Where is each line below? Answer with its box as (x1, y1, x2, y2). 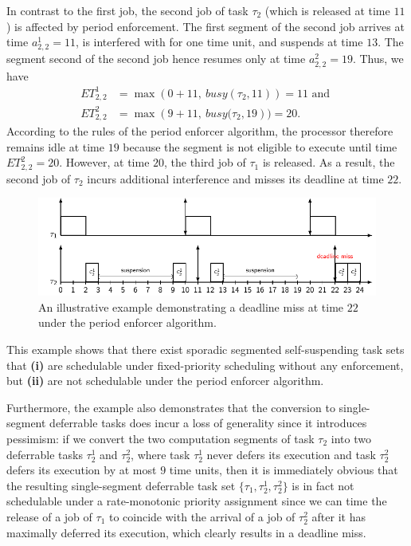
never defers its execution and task (206, 446, 376, 462)
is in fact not (292, 477, 354, 493)
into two (331, 430, 371, 446)
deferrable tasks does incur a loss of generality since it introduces (49, 414, 367, 431)
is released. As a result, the (262, 154, 395, 171)
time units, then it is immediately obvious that (169, 462, 398, 478)
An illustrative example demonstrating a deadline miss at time (38, 298, 344, 315)
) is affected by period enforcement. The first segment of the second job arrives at (6, 18, 405, 34)
